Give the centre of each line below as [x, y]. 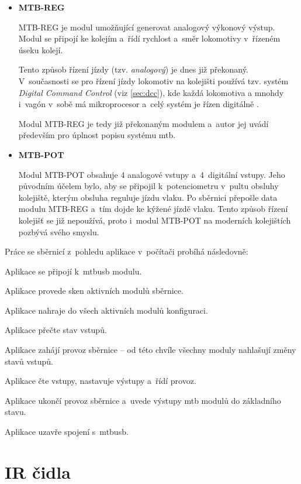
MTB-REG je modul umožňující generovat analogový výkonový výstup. [147, 27]
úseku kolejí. [41, 49]
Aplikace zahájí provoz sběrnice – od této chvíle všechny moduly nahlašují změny [150, 350]
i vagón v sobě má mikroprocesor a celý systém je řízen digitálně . [139, 104]
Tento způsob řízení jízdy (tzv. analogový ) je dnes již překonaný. [133, 69]
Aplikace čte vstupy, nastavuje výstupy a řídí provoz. [101, 381]
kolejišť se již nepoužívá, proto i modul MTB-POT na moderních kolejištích [155, 220]
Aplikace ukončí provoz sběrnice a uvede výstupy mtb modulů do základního [143, 400]
